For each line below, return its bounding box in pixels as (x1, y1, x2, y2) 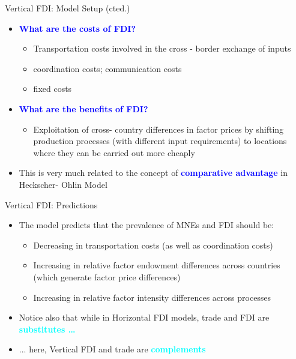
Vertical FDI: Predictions (5, 198, 98, 211)
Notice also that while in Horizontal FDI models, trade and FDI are (19, 311, 270, 324)
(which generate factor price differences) (33, 270, 181, 283)
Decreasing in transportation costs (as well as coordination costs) (33, 238, 273, 251)
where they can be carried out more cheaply (33, 146, 195, 158)
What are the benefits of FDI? (19, 102, 148, 115)
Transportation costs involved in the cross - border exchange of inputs (33, 42, 291, 55)
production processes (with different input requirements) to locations (33, 134, 287, 147)
